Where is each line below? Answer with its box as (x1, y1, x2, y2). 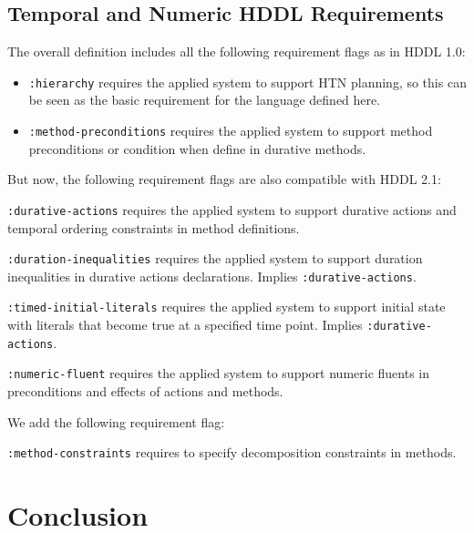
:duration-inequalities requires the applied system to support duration (7, 249, 423, 268)
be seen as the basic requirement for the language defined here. (28, 90, 381, 109)
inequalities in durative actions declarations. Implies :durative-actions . (7, 266, 417, 285)
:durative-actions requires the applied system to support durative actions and (7, 200, 457, 219)
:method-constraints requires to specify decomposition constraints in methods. (7, 443, 457, 462)
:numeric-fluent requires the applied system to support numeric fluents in (7, 364, 429, 383)
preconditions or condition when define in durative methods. (28, 138, 366, 158)
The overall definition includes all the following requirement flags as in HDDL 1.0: (7, 42, 466, 61)
